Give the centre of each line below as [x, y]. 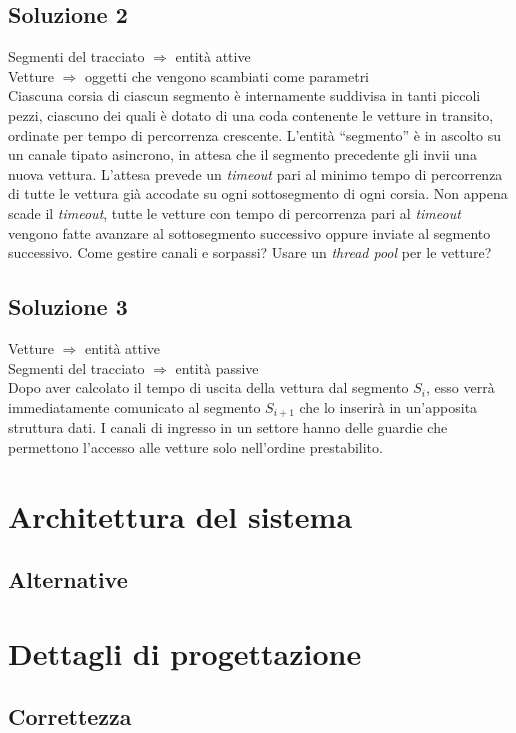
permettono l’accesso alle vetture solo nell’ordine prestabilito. [195, 446]
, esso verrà [460, 387]
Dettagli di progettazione [185, 652]
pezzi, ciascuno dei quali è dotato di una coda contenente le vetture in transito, [251, 114]
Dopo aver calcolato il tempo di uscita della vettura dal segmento [208, 387]
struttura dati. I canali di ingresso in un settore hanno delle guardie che [228, 427]
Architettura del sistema [180, 515]
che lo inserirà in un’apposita [388, 406]
